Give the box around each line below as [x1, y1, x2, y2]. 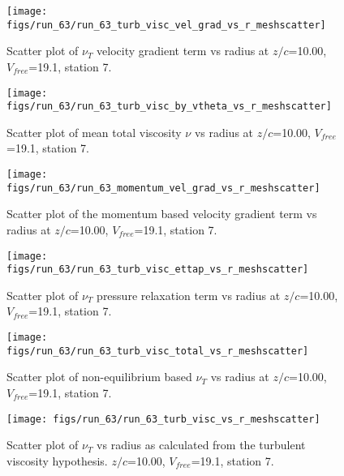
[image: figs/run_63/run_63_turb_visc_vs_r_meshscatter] [6, 413, 320, 425]
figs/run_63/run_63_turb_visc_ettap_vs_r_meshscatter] [6, 264, 309, 276]
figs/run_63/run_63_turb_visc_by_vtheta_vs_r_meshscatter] [6, 101, 332, 113]
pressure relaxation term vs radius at [97, 286, 281, 303]
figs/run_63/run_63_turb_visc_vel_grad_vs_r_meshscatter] [6, 19, 326, 31]
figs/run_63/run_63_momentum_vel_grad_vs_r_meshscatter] [6, 182, 320, 194]
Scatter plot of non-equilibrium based [6, 368, 192, 385]
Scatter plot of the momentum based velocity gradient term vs [6, 205, 317, 222]
